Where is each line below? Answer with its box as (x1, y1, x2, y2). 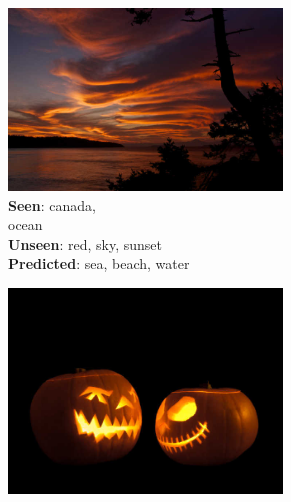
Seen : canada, (8, 194, 96, 215)
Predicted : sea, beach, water (8, 253, 190, 274)
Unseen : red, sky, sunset (8, 233, 162, 254)
